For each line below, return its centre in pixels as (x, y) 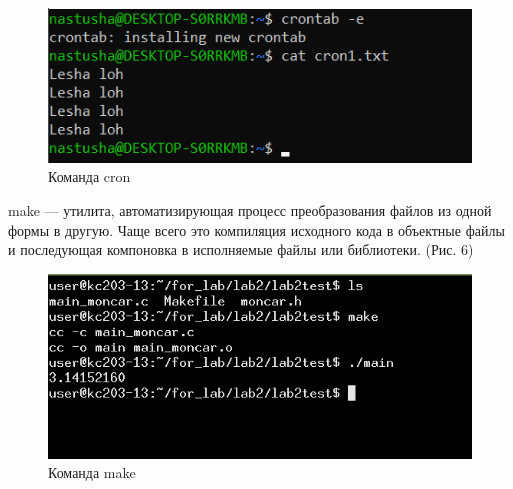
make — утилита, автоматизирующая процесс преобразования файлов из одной (250, 210)
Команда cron (89, 176)
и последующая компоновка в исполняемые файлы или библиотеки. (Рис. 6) (241, 249)
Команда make (92, 472)
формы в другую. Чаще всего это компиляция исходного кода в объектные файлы (256, 229)
